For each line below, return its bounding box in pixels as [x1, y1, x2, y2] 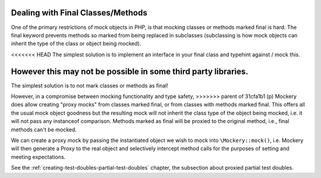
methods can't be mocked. [11, 126, 77, 133]
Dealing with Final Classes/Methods [11, 8, 148, 18]
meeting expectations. [11, 153, 66, 160]
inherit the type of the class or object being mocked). [11, 40, 141, 47]
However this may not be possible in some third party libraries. [11, 66, 248, 76]
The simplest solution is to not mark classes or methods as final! [11, 82, 169, 89]
